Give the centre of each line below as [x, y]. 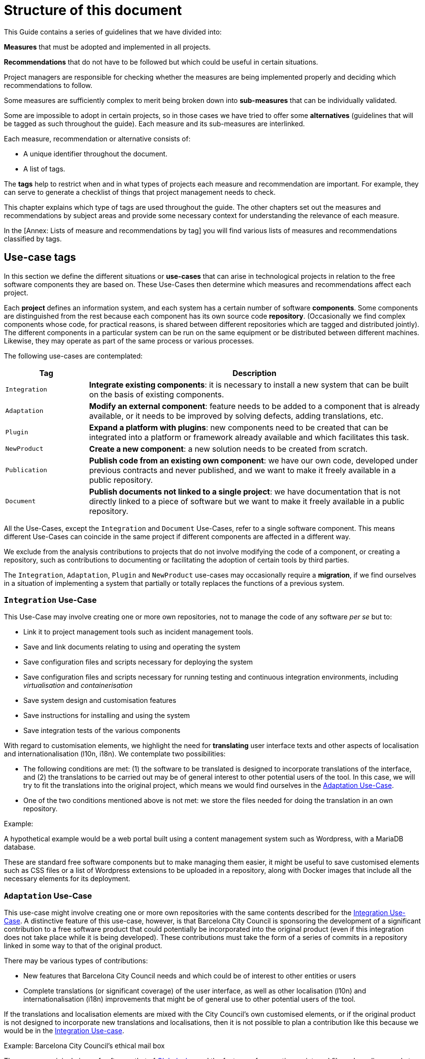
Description [254, 373]
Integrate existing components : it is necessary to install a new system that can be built [249, 384]
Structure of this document [93, 10]
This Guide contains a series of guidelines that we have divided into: [113, 32]
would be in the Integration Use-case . [64, 1031]
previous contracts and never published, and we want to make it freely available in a [242, 470]
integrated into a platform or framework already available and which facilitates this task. [249, 437]
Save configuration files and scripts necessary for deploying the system [138, 662]
